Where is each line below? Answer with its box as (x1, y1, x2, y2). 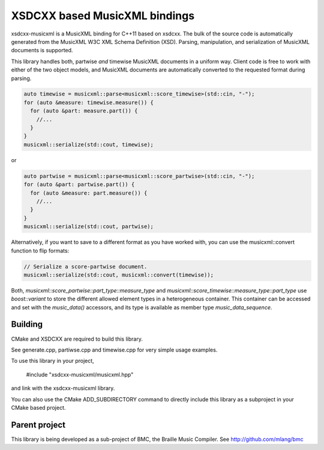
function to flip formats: (11, 247, 70, 254)
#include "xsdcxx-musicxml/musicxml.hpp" (26, 371, 134, 378)
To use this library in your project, (11, 357, 94, 365)
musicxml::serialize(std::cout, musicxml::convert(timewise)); (23, 271, 214, 278)
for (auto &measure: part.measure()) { (30, 189, 148, 196)
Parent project (11, 419, 66, 430)
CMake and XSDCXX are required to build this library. (11, 335, 143, 342)
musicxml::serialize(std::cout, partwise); (23, 223, 154, 230)
